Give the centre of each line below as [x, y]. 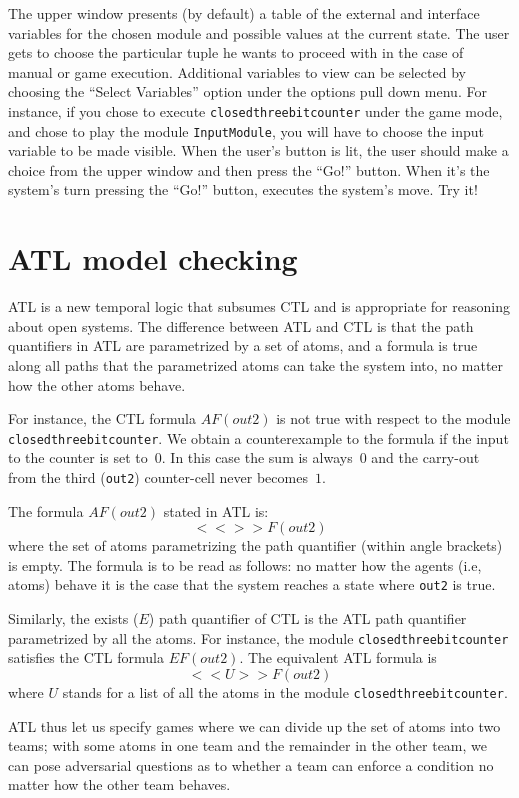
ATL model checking [153, 258]
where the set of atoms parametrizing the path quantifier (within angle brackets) [255, 545]
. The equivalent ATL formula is [338, 657]
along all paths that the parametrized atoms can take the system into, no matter [256, 364]
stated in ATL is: [216, 510]
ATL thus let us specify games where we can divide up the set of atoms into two [254, 725]
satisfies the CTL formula [86, 657]
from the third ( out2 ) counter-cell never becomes [158, 477]
